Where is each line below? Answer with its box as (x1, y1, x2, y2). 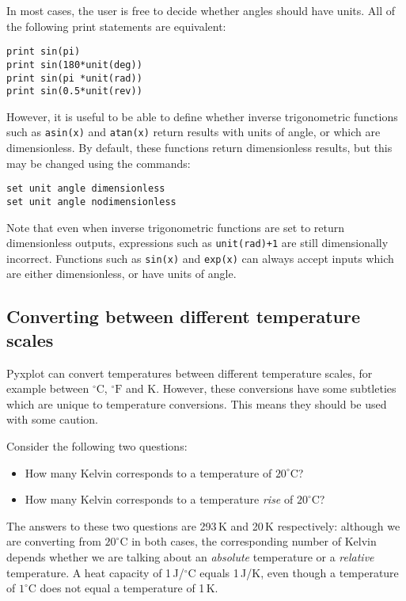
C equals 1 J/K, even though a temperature (188, 564, 399, 580)
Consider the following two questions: (6, 438, 188, 455)
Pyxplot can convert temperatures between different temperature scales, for (6, 364, 373, 381)
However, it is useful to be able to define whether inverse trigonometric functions (6, 108, 398, 124)
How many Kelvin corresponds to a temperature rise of (25, 491, 294, 508)
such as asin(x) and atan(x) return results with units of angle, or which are (6, 124, 381, 140)
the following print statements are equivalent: (6, 17, 226, 34)
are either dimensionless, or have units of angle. (6, 265, 237, 282)
